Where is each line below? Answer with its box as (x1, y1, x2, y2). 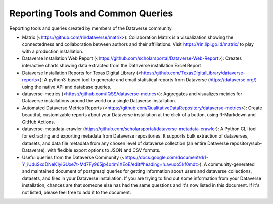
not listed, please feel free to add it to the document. (22, 189, 131, 195)
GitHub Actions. (22, 119, 55, 125)
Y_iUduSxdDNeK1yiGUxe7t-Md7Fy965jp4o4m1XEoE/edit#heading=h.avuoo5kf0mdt (22, 161, 197, 167)
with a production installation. (22, 48, 83, 54)
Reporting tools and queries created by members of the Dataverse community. (9, 25, 173, 31)
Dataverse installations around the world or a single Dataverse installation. (22, 98, 176, 104)
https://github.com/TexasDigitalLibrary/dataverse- (141, 70, 245, 76)
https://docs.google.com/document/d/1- (124, 154, 209, 160)
